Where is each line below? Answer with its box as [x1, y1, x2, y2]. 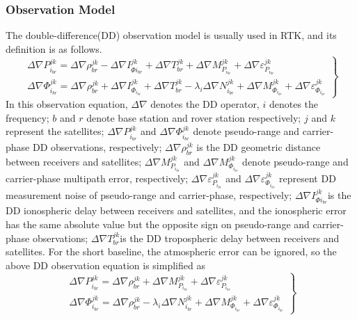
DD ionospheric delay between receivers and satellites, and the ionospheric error [6, 203, 347, 218]
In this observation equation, [6, 97, 128, 111]
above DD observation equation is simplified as [6, 257, 205, 272]
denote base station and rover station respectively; [86, 110, 301, 125]
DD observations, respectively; [32, 140, 162, 154]
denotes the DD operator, [150, 97, 260, 111]
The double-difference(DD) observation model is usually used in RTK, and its [6, 28, 337, 42]
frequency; [6, 110, 49, 125]
